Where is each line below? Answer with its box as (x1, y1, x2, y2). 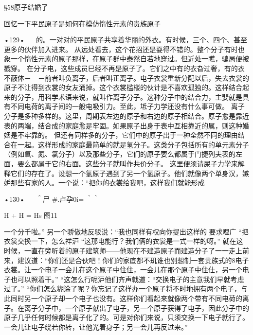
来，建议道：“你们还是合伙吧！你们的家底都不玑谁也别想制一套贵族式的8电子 (4, 255, 249, 265)
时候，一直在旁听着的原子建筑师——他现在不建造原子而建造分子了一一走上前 (4, 246, 249, 256)
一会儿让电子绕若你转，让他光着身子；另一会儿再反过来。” (4, 321, 188, 332)
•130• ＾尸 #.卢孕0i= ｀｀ (4, 194, 100, 204)
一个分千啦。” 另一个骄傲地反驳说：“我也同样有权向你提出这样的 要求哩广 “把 (4, 226, 249, 236)
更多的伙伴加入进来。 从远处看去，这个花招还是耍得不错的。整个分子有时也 (4, 44, 245, 54)
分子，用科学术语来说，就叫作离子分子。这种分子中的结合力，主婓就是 (17, 91, 242, 102)
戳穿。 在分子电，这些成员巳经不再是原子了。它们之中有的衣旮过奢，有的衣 (4, 63, 245, 73)
